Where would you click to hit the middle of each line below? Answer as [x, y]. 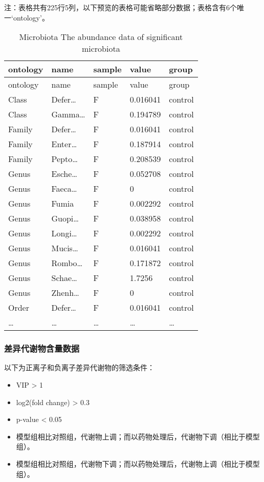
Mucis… [65, 248]
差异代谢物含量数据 [42, 348]
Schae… [64, 278]
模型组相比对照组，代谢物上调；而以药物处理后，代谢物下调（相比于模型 [138, 436]
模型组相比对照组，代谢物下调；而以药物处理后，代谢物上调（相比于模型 [138, 463]
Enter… [64, 144]
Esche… [64, 174]
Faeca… [64, 189]
